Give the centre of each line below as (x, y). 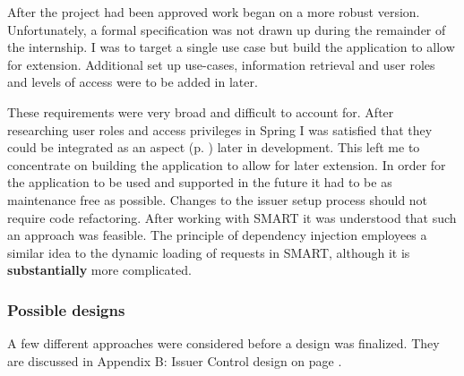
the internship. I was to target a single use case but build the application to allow (231, 47)
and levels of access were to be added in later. (133, 82)
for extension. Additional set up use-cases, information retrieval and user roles (221, 64)
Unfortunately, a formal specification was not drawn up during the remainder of (227, 29)
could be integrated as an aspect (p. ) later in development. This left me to (214, 147)
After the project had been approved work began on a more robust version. (214, 12)
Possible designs (66, 309)
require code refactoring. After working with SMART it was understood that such (232, 217)
